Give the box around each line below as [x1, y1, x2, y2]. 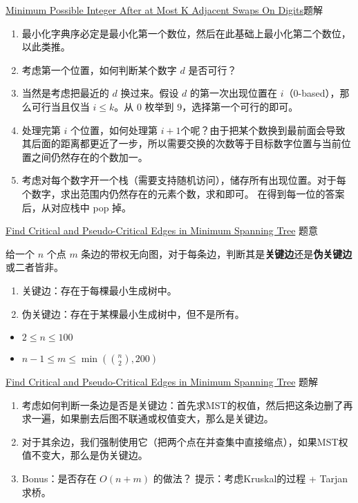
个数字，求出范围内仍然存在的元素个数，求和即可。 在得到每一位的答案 [21, 186, 345, 200]
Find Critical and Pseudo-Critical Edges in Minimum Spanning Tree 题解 [6, 374, 319, 389]
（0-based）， [283, 86, 340, 100]
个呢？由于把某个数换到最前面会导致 [180, 122, 346, 137]
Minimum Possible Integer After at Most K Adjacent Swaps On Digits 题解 [6, 3, 323, 17]
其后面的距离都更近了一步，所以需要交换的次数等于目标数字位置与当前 [21, 136, 341, 151]
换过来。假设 [120, 86, 179, 100]
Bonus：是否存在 [21, 471, 97, 486]
